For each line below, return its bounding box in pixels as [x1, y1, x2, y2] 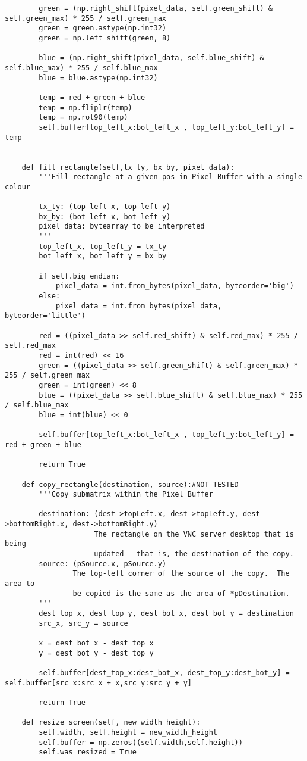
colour [5, 182, 30, 191]
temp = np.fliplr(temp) [39, 103, 132, 112]
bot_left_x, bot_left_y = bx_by [39, 252, 167, 261]
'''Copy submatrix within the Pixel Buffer [39, 490, 213, 499]
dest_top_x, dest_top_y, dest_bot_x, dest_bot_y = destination [39, 609, 294, 618]
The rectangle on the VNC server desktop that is [94, 529, 294, 538]
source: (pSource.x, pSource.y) [39, 559, 167, 568]
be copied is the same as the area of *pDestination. [72, 589, 290, 598]
